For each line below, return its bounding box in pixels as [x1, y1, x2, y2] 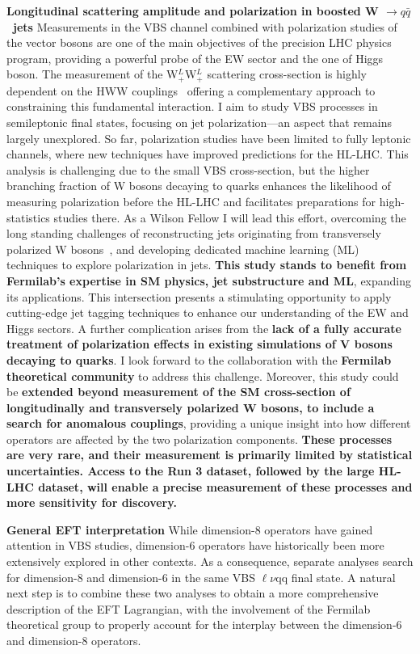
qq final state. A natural [275, 568, 396, 585]
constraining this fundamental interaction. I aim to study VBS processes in [6, 98, 378, 115]
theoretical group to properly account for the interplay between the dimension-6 [6, 616, 402, 633]
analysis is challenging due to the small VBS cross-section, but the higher [6, 161, 370, 178]
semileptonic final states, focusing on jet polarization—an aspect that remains [6, 114, 392, 131]
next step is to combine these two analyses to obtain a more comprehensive [6, 584, 379, 601]
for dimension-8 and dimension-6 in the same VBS [6, 568, 256, 585]
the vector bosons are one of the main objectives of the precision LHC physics [6, 34, 392, 51]
